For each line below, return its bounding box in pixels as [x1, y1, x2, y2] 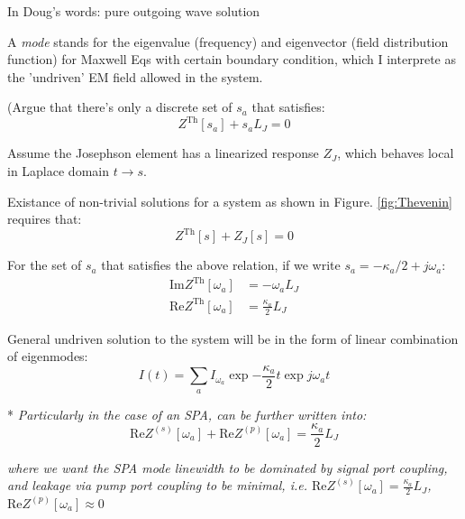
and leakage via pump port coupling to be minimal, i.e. [7, 476, 307, 495]
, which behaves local [337, 144, 454, 162]
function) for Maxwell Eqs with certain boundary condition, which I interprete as [7, 50, 456, 69]
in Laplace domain [7, 162, 109, 181]
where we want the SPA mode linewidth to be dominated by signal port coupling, [7, 458, 448, 477]
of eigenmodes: [7, 347, 88, 366]
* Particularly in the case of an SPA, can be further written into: [7, 404, 367, 423]
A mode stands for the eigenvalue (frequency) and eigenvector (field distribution [7, 32, 449, 51]
